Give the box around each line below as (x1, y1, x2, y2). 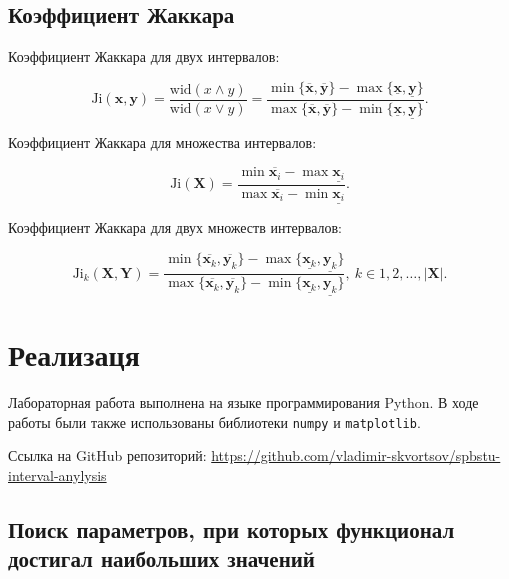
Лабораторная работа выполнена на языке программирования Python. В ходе (8, 392, 479, 413)
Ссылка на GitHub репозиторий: (8, 445, 207, 466)
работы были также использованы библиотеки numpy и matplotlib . (8, 411, 421, 432)
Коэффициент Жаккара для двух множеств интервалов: (8, 217, 343, 238)
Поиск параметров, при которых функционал (8, 514, 455, 545)
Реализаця (8, 334, 140, 375)
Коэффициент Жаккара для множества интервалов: (8, 132, 317, 153)
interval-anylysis (8, 465, 107, 486)
